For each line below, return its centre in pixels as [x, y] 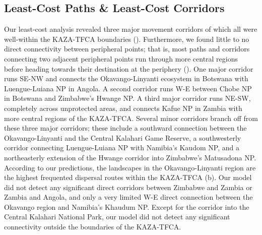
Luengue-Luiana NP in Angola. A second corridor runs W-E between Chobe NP [128, 88]
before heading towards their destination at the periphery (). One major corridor [129, 68]
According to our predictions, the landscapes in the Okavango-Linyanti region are [130, 167]
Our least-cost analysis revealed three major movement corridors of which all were [131, 29]
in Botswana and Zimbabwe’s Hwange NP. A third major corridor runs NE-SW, [127, 98]
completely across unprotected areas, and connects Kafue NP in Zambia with [123, 108]
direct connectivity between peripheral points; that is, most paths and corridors [127, 49]
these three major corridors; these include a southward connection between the [125, 128]
